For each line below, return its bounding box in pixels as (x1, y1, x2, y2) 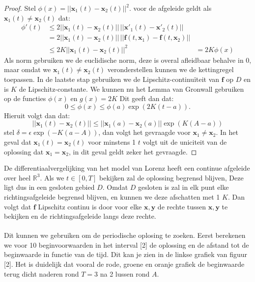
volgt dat (4, 201, 31, 211)
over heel (4, 172, 31, 182)
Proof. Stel (4, 3, 36, 13)
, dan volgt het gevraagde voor (98, 127, 191, 137)
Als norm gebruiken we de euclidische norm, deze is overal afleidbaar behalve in (4, 54, 244, 65)
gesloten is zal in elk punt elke (138, 182, 229, 192)
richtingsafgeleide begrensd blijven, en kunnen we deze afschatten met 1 (4, 191, 220, 202)
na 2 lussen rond (100, 268, 150, 279)
